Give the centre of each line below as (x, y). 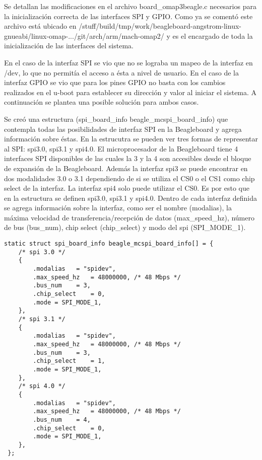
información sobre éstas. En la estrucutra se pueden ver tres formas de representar (131, 139)
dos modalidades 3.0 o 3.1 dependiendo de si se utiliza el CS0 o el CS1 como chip (129, 178)
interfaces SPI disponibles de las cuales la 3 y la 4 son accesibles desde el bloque (128, 158)
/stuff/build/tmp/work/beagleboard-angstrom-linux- (160, 26)
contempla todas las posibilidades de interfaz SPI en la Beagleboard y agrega (123, 129)
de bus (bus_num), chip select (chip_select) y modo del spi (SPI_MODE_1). (125, 227)
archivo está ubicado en (40, 26)
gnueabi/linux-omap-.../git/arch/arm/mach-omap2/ (84, 35)
